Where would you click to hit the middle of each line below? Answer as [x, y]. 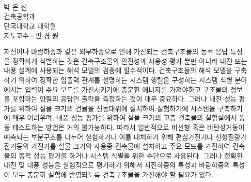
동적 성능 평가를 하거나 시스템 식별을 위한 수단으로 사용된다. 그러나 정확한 [131, 155]
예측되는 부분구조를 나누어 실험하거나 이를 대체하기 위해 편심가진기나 [109, 136]
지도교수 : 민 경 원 [31, 35]
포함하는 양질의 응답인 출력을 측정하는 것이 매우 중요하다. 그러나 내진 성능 [125, 99]
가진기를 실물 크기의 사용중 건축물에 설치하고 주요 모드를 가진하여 [131, 146]
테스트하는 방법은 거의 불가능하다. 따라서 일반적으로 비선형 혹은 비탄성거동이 [128, 127]
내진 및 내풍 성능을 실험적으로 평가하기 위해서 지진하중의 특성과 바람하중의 [117, 165]
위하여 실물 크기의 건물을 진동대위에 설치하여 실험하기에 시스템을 [117, 108]
